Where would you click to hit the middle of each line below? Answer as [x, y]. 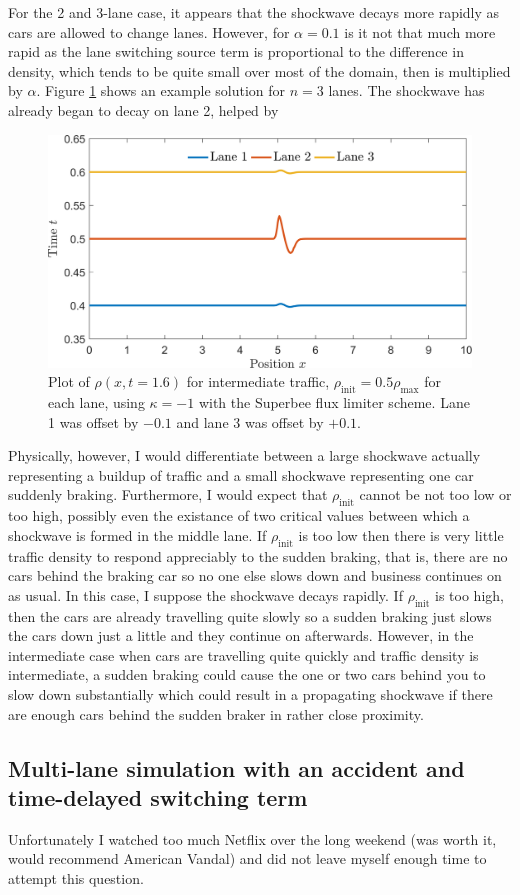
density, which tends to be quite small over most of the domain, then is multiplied [259, 70]
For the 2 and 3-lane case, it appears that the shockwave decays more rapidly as [254, 12]
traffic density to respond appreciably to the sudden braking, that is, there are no [258, 555]
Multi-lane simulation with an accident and [236, 767]
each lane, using [96, 402]
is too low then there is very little [401, 534]
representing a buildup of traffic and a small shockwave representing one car [241, 474]
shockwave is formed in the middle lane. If [137, 534]
